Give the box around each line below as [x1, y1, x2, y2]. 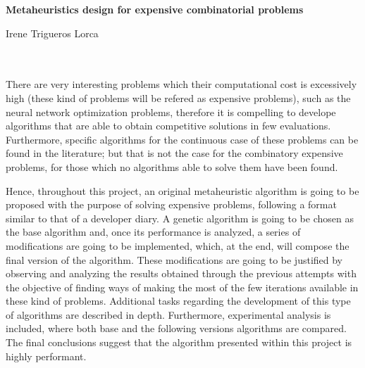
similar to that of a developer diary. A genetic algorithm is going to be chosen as [6, 210, 354, 225]
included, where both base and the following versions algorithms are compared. [6, 321, 347, 336]
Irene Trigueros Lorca [6, 25, 99, 40]
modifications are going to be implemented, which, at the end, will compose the [6, 238, 349, 253]
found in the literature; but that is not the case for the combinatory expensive [6, 146, 343, 160]
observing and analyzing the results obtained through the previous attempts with [6, 266, 357, 281]
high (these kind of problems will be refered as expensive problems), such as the [6, 90, 351, 105]
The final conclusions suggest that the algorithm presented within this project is [6, 335, 352, 350]
